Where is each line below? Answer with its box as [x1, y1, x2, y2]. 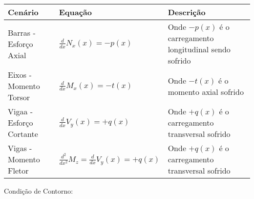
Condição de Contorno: [4, 186, 73, 196]
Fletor [8, 165, 29, 176]
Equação [59, 6, 92, 18]
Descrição [168, 6, 206, 18]
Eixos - [8, 69, 32, 80]
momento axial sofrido [168, 86, 244, 97]
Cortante [8, 128, 38, 139]
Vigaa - [8, 106, 33, 117]
